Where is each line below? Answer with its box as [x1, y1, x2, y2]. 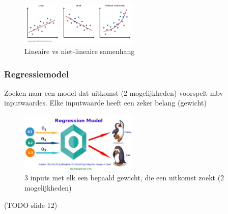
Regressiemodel [4, 67, 69, 80]
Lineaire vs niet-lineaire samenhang [24, 45, 135, 56]
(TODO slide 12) [4, 199, 58, 210]
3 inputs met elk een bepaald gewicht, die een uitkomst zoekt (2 [24, 172, 224, 183]
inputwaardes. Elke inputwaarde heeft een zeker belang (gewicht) [4, 97, 207, 108]
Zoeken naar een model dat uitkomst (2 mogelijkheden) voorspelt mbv [4, 87, 223, 98]
